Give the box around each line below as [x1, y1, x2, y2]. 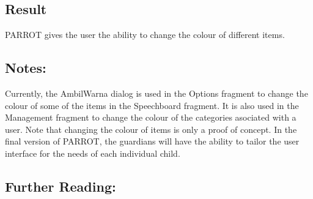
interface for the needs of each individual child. [5, 146, 180, 159]
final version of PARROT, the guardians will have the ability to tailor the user [5, 135, 300, 148]
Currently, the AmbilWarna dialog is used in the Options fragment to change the [5, 87, 308, 99]
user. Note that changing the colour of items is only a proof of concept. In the [5, 122, 297, 135]
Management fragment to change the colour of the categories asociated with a [5, 111, 296, 124]
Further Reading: [5, 176, 116, 195]
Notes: [5, 58, 46, 77]
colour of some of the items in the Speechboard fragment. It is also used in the [5, 99, 299, 111]
